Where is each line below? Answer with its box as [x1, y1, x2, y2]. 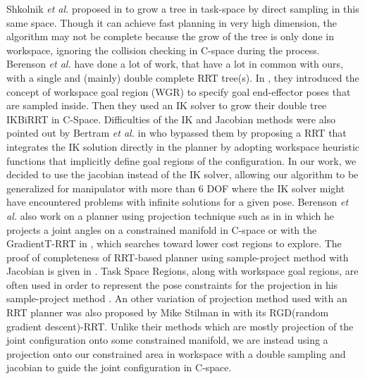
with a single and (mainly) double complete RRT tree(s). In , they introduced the [6, 70, 359, 85]
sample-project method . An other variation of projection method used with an [6, 291, 347, 306]
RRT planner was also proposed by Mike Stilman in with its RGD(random [6, 305, 329, 320]
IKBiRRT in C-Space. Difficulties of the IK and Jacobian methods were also [6, 111, 336, 126]
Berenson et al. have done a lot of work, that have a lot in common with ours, [6, 56, 344, 71]
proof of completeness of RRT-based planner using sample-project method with [6, 249, 349, 264]
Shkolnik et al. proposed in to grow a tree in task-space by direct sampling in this [6, 1, 359, 15]
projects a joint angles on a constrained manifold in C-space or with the [6, 222, 317, 237]
